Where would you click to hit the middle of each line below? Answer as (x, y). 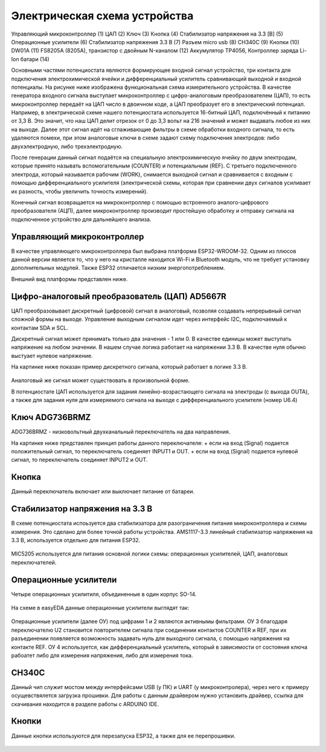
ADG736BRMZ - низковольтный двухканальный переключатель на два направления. (121, 432)
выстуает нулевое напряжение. (52, 355)
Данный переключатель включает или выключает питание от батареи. (103, 491)
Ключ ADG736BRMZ (51, 417)
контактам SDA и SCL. (40, 328)
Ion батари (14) (30, 59)
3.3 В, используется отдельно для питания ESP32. (76, 540)
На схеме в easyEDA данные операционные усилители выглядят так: (100, 608)
